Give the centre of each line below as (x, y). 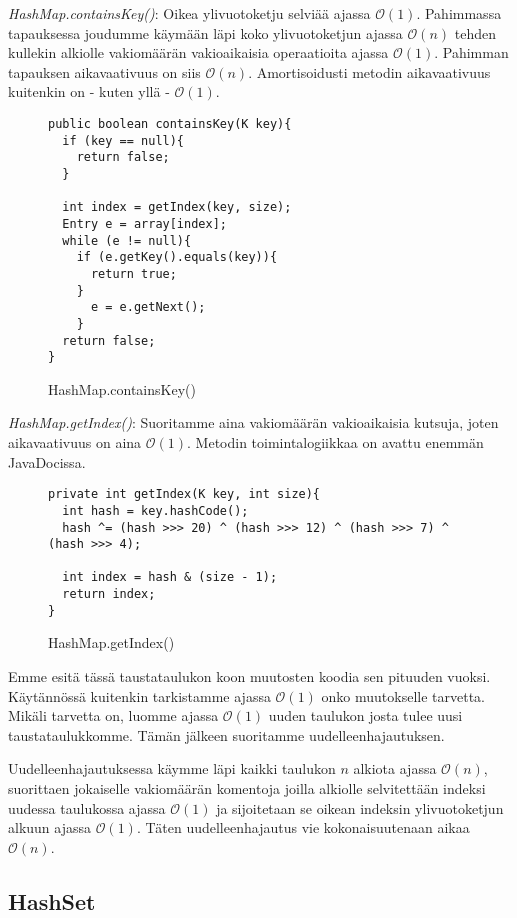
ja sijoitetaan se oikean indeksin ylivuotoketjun (360, 807)
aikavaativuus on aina (75, 442)
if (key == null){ (123, 140)
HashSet (52, 900)
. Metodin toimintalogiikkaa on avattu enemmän (335, 442)
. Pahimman (471, 52)
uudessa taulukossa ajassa (87, 807)
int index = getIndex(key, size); (177, 207)
